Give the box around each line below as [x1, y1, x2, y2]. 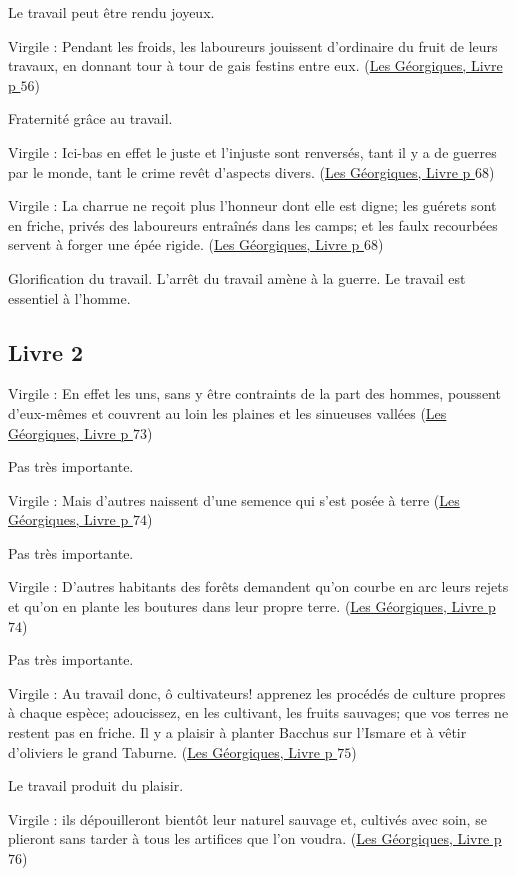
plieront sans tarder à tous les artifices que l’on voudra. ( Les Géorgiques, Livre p [8, 828, 502, 849]
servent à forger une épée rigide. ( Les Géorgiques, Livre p [8, 234, 360, 255]
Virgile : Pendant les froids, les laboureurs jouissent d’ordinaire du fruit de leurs [8, 35, 498, 56]
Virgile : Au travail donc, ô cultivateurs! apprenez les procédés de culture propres [8, 682, 506, 703]
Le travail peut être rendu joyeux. [8, 2, 215, 22]
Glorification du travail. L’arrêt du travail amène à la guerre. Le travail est [8, 267, 466, 288]
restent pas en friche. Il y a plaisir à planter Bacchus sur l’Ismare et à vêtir [8, 722, 467, 743]
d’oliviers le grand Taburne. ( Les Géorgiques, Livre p [8, 741, 333, 762]
